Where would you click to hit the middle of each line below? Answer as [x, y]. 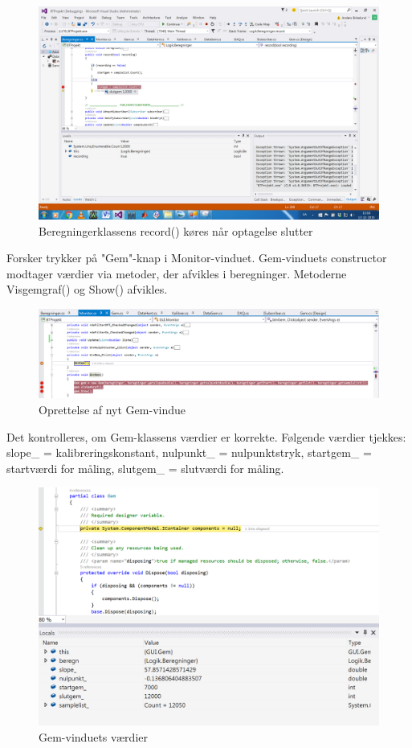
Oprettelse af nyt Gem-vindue [112, 409]
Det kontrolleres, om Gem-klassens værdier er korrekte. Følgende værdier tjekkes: [206, 436]
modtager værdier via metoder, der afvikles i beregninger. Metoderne [177, 273]
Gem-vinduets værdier [93, 736]
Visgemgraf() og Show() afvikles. [87, 289]
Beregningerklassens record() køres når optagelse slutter [176, 230]
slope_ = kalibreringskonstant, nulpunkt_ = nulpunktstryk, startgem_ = [189, 452]
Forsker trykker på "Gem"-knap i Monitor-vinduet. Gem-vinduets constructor [197, 258]
